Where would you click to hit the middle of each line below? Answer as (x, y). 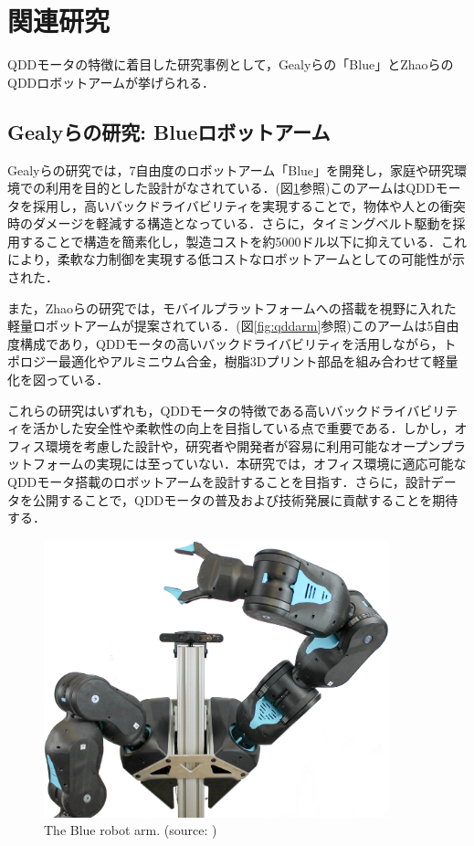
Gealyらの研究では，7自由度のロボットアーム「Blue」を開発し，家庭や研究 (231, 169)
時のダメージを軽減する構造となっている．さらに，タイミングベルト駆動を (230, 223)
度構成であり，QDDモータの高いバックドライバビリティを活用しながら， (226, 343)
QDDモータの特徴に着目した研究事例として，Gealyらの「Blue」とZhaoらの (231, 64)
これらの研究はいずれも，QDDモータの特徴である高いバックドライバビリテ (233, 410)
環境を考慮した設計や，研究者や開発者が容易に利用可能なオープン (242, 445)
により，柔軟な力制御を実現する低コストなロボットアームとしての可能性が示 (237, 259)
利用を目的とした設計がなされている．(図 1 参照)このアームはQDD (240, 188)
